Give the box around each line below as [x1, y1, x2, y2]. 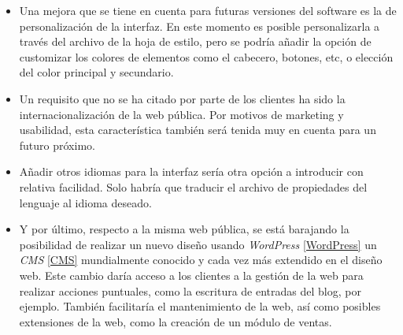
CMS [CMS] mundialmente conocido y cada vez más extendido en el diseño [19, 251, 383, 268]
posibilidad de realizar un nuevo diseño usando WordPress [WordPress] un [19, 236, 377, 252]
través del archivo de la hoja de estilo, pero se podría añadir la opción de [19, 33, 372, 50]
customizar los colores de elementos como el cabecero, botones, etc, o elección [19, 48, 394, 65]
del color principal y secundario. [19, 64, 174, 80]
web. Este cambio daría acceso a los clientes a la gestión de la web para [19, 266, 364, 283]
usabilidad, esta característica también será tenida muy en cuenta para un [19, 121, 376, 138]
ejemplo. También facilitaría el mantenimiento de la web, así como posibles [19, 298, 381, 315]
